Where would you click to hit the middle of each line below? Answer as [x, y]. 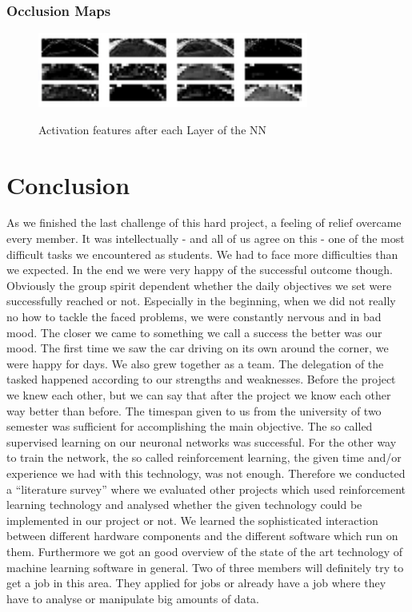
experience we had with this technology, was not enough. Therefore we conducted [206, 473]
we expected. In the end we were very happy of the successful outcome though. [200, 270]
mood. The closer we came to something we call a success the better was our [194, 332]
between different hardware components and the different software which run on [202, 536]
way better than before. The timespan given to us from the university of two [194, 410]
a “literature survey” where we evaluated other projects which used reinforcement [206, 489]
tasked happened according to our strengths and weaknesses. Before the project [201, 379]
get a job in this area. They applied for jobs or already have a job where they [196, 583]
